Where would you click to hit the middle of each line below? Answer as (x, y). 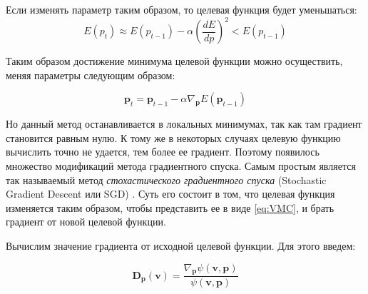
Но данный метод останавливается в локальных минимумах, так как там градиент (184, 124)
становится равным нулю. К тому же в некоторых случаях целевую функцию (173, 137)
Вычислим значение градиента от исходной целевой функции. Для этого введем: (181, 246)
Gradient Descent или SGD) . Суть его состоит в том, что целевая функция (170, 194)
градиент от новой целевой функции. (86, 222)
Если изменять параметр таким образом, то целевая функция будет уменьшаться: (182, 9)
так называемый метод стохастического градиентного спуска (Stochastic (166, 179)
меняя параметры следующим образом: (91, 75)
